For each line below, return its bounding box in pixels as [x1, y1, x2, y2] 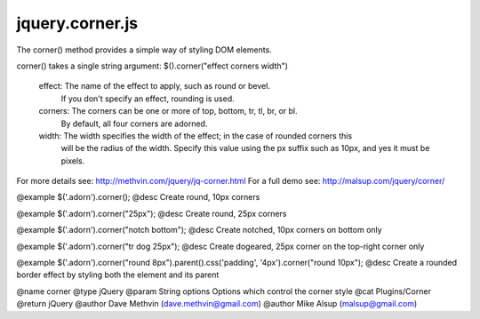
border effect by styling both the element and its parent [16, 269, 220, 280]
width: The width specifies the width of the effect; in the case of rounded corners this [38, 130, 353, 141]
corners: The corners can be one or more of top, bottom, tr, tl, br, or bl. [38, 106, 298, 116]
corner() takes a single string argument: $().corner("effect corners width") [16, 60, 289, 71]
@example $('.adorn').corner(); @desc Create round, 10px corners [16, 192, 260, 203]
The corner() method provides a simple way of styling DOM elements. [16, 44, 273, 55]
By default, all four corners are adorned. [60, 118, 208, 129]
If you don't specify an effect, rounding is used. [60, 93, 235, 104]
